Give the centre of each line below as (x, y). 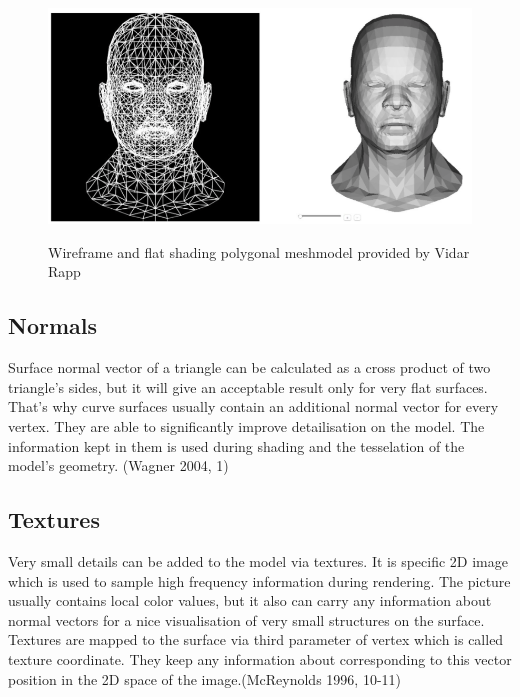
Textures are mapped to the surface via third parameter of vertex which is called (256, 639)
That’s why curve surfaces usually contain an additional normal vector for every (253, 406)
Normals (53, 325)
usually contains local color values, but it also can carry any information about (250, 600)
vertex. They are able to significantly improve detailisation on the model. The (246, 425)
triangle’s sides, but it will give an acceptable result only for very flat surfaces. (248, 386)
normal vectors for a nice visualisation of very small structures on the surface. (246, 619)
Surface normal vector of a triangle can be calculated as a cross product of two (249, 367)
